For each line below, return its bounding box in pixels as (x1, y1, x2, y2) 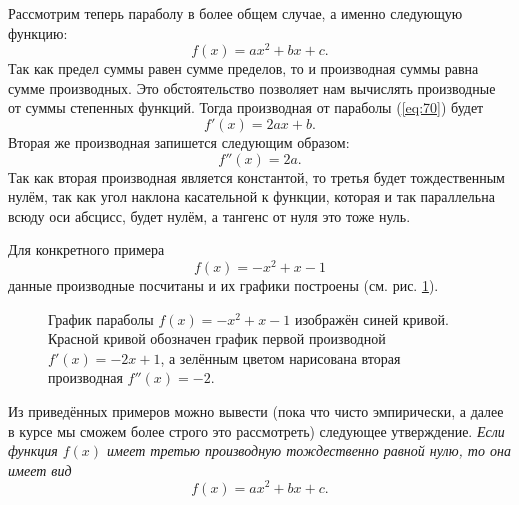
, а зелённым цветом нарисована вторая (160, 347, 401, 368)
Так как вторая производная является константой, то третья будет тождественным (8, 166, 505, 187)
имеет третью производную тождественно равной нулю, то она (107, 440, 511, 461)
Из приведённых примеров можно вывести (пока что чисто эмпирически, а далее (8, 401, 504, 422)
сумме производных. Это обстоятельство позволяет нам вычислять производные (8, 77, 496, 98)
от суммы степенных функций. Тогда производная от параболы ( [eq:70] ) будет (8, 97, 484, 118)
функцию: (8, 22, 68, 43)
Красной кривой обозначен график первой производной (48, 328, 386, 349)
